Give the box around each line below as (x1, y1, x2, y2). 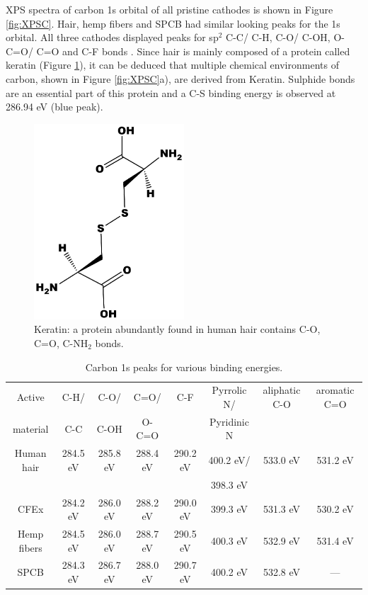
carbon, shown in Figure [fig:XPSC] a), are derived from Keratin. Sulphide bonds (6, 71, 355, 86)
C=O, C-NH (34, 335, 88, 350)
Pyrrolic (212, 382, 247, 397)
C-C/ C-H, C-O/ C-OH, (226, 30, 330, 45)
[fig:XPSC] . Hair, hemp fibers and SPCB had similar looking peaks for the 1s (6, 16, 340, 30)
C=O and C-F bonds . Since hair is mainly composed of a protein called (36, 43, 350, 58)
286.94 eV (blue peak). (6, 99, 103, 114)
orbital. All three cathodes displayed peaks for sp (6, 30, 219, 45)
